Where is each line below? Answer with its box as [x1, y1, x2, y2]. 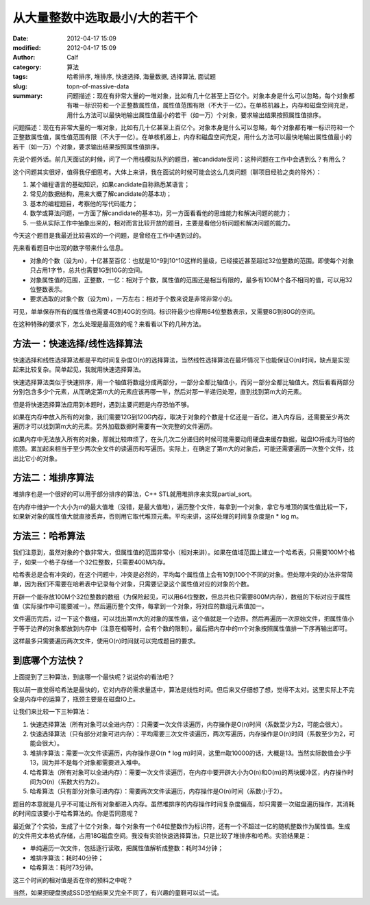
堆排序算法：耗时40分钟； [29, 854, 104, 862]
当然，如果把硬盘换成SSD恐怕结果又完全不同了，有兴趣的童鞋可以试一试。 [12, 888, 223, 897]
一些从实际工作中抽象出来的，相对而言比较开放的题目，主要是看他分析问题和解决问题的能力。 [29, 219, 294, 227]
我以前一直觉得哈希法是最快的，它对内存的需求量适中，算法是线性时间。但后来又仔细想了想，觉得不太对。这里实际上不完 [12, 685, 355, 693]
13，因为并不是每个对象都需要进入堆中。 [29, 758, 145, 767]
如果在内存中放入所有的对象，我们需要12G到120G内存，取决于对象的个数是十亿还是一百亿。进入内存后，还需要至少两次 [12, 412, 350, 421]
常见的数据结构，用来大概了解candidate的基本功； [29, 190, 173, 198]
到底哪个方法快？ [12, 655, 85, 667]
